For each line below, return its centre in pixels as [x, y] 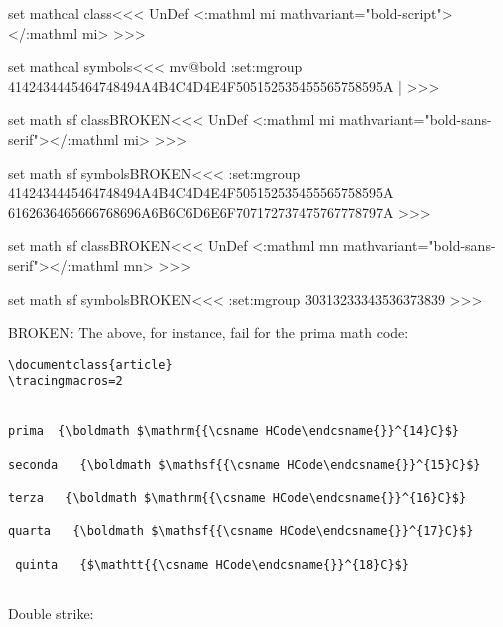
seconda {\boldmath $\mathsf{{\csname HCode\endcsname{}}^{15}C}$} [244, 464]
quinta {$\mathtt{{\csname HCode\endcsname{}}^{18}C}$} [212, 564]
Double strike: [51, 612]
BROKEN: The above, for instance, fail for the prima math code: [208, 332]
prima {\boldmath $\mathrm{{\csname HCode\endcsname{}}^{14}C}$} [234, 431]
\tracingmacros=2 [65, 381]
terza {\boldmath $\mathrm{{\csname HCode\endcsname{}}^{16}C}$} [237, 497]
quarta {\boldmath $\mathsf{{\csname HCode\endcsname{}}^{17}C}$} [241, 531]
